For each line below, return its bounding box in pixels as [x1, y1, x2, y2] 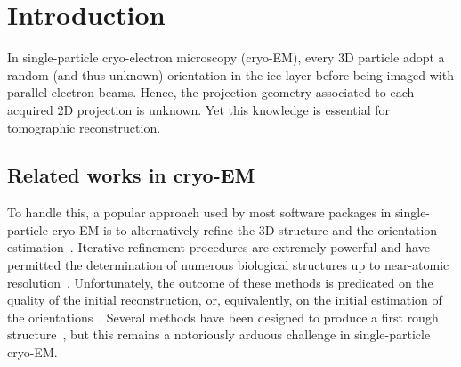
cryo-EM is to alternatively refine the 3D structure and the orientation [52, 220, 438, 239]
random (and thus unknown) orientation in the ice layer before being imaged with [7, 65, 454, 84]
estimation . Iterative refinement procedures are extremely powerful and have [7, 238, 430, 257]
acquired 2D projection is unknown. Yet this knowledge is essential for [7, 100, 391, 118]
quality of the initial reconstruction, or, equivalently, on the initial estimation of [7, 290, 442, 309]
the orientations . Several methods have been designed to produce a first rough [7, 307, 439, 326]
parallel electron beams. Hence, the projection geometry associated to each [7, 83, 415, 102]
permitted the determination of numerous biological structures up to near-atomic [7, 256, 449, 274]
